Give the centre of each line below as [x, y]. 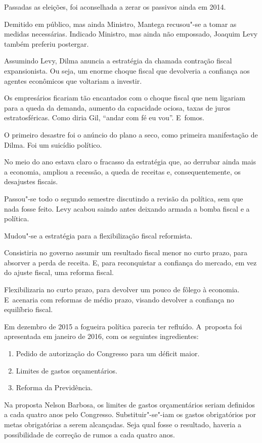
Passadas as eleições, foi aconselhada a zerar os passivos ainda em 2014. [115, 7]
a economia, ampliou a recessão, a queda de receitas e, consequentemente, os [122, 171]
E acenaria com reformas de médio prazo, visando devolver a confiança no [119, 299]
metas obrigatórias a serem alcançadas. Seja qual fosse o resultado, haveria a [123, 424]
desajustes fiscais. [31, 181]
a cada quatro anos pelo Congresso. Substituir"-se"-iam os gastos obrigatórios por [130, 414]
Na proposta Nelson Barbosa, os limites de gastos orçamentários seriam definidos [129, 404]
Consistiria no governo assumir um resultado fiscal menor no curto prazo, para [126, 252]
